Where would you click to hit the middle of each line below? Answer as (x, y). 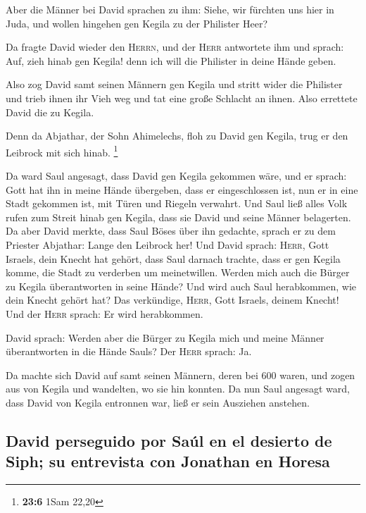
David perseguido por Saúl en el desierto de (169, 440)
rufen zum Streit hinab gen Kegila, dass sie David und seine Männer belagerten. (178, 217)
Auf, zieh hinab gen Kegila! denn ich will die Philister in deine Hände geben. (171, 60)
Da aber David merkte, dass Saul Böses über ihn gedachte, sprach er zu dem (171, 231)
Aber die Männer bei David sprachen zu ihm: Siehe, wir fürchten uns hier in (170, 9)
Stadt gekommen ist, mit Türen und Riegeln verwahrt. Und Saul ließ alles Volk (177, 203)
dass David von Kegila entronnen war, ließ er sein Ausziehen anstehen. (158, 402)
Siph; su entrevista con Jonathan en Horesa (168, 461)
